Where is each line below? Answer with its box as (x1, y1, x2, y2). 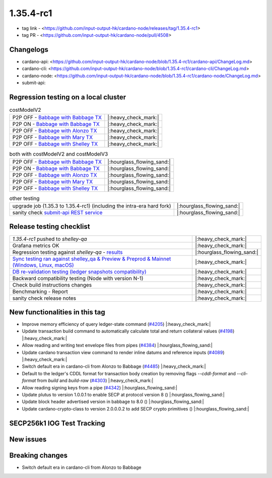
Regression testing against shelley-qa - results (12, 248, 123, 255)
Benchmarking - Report (12, 288, 68, 295)
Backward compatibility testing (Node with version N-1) (12, 275, 144, 282)
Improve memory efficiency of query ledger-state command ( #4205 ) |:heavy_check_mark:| (22, 321, 211, 327)
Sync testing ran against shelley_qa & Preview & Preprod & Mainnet (12, 255, 171, 262)
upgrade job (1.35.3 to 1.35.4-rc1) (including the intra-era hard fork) (12, 202, 171, 210)
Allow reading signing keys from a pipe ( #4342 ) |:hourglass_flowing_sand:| (22, 384, 178, 390)
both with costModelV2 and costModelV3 (9, 151, 108, 158)
